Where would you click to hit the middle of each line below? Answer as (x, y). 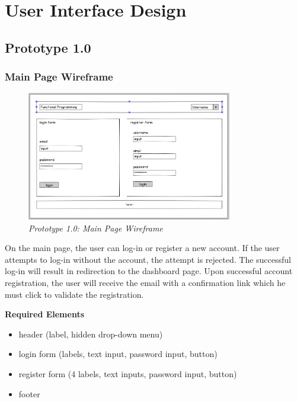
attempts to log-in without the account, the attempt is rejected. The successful (148, 259)
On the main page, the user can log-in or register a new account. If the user (142, 248)
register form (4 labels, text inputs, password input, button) (128, 373)
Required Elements (45, 314)
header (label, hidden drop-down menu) (91, 334)
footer (29, 393)
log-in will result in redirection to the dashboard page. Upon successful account (149, 271)
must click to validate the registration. (74, 294)
